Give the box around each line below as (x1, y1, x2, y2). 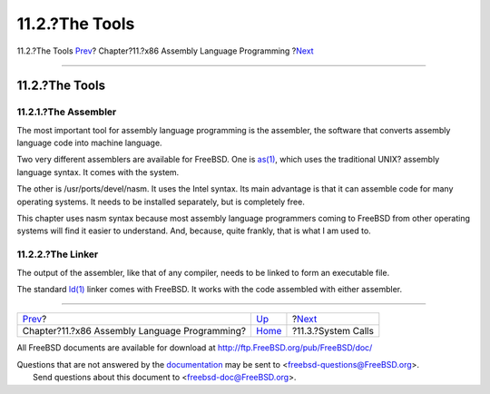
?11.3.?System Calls (291, 325, 374, 338)
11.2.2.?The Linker (16, 248, 99, 261)
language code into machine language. (16, 137, 162, 149)
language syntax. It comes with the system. (16, 166, 180, 177)
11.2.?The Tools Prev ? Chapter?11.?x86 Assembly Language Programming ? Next (16, 45, 314, 56)
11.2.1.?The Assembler (16, 105, 117, 118)
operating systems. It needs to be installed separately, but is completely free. (16, 196, 306, 207)
